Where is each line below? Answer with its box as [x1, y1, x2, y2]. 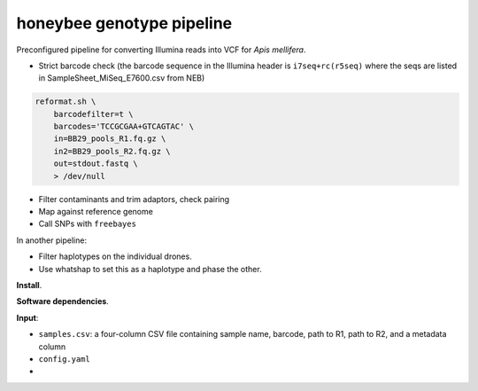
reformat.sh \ [35, 97, 96, 106]
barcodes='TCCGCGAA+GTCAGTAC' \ [53, 121, 195, 132]
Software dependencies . [16, 296, 110, 307]
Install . [16, 279, 42, 290]
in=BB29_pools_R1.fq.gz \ [53, 134, 166, 144]
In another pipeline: [16, 235, 88, 246]
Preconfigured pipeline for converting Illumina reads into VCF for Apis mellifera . [16, 44, 306, 55]
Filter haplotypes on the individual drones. [38, 251, 192, 262]
